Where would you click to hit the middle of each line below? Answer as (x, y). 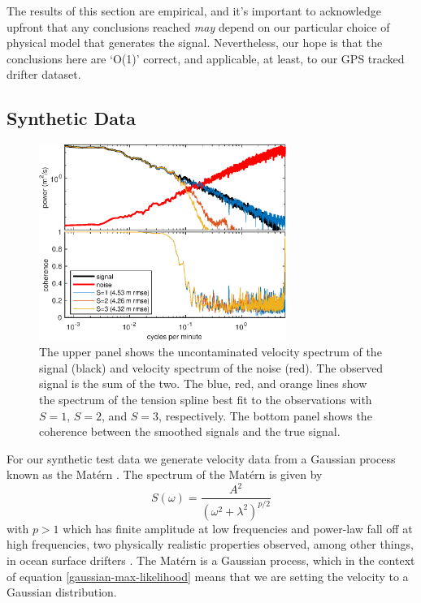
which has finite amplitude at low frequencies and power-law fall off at (238, 528)
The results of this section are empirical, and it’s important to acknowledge (194, 11)
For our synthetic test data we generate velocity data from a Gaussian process (201, 458)
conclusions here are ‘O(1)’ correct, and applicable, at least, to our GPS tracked (206, 58)
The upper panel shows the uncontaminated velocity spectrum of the (210, 352)
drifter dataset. (44, 74)
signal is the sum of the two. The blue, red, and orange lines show (203, 383)
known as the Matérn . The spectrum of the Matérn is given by (165, 474)
